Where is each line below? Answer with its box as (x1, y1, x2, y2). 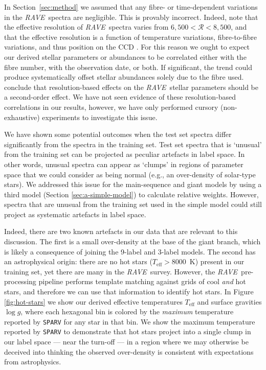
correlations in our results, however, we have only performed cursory (4, 101, 218, 112)
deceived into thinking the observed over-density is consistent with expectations (4, 346, 254, 357)
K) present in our (189, 256, 245, 267)
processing (4, 276, 36, 287)
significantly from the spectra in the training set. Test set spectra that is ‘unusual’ (4, 138, 262, 149)
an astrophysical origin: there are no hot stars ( (4, 256, 152, 267)
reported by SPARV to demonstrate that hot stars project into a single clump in (4, 326, 251, 337)
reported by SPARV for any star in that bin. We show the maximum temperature (4, 316, 255, 327)
